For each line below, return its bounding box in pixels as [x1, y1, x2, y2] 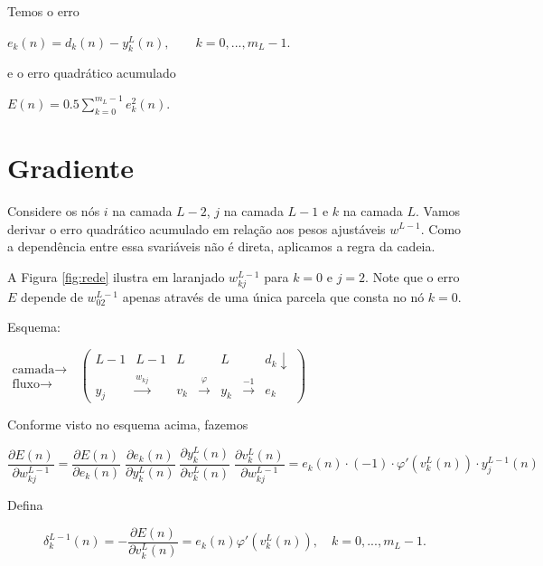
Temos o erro [7, 2, 80, 20]
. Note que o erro [365, 267, 460, 286]
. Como [420, 219, 462, 238]
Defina [7, 495, 43, 514]
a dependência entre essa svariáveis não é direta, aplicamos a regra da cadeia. [7, 237, 435, 256]
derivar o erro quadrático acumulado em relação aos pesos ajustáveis [7, 219, 386, 238]
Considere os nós [7, 201, 100, 220]
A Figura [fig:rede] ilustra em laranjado [7, 267, 225, 286]
